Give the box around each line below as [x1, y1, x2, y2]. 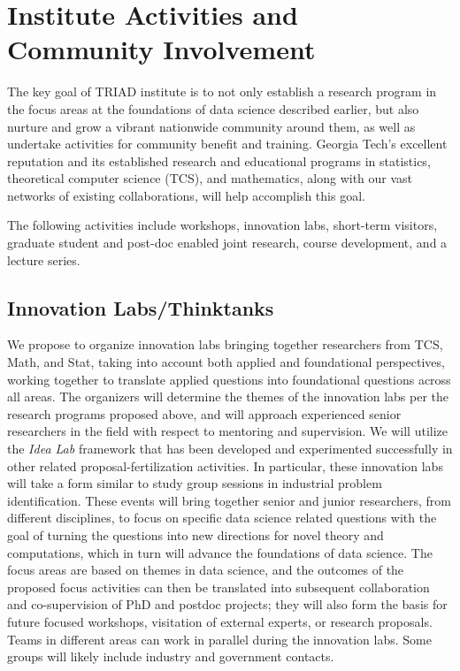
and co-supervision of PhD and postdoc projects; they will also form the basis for [7, 595, 448, 614]
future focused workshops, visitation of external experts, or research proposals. [7, 612, 433, 630]
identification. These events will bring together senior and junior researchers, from [7, 491, 451, 509]
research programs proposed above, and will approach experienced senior [7, 404, 402, 423]
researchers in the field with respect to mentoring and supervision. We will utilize [7, 422, 448, 440]
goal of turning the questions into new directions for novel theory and [7, 525, 384, 544]
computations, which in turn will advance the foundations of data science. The [7, 543, 433, 561]
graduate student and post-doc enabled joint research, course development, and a [7, 233, 448, 252]
